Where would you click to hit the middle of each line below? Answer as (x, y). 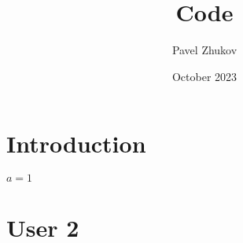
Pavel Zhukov (204, 50)
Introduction (76, 144)
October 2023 (204, 76)
